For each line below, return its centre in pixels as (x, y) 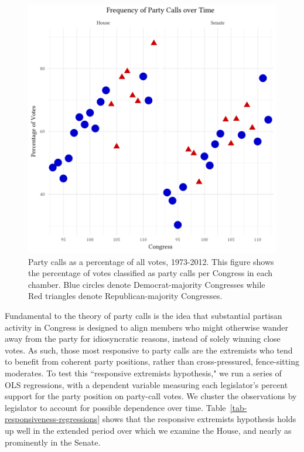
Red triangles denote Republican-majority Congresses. (125, 296)
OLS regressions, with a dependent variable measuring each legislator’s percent (146, 384)
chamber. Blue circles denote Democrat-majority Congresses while (147, 284)
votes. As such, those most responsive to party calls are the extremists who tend (149, 350)
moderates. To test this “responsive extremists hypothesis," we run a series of (143, 373)
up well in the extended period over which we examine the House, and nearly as (148, 430)
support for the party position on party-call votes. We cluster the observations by (151, 396)
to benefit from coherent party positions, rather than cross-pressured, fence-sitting (152, 361)
